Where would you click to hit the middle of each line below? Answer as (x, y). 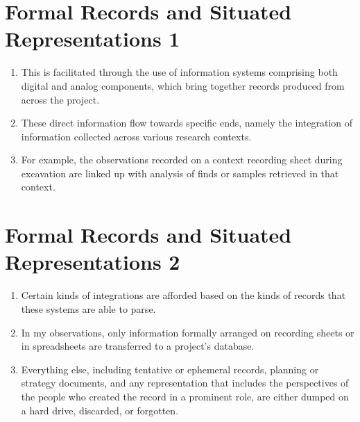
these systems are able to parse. (88, 308)
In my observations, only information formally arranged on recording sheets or (188, 332)
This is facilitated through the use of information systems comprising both (179, 72)
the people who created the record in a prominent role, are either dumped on (185, 396)
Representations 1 (93, 39)
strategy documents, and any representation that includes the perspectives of (185, 383)
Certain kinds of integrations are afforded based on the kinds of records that (183, 295)
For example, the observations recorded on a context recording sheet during (182, 160)
